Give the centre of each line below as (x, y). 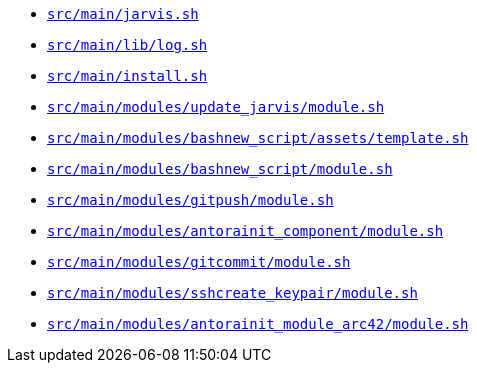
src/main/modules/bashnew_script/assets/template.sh (258, 138)
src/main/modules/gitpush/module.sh (190, 200)
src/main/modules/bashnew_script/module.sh (220, 169)
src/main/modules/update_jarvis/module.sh (216, 107)
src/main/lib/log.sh (127, 45)
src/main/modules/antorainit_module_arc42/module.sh (258, 324)
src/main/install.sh (127, 76)
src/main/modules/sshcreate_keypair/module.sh (232, 293)
